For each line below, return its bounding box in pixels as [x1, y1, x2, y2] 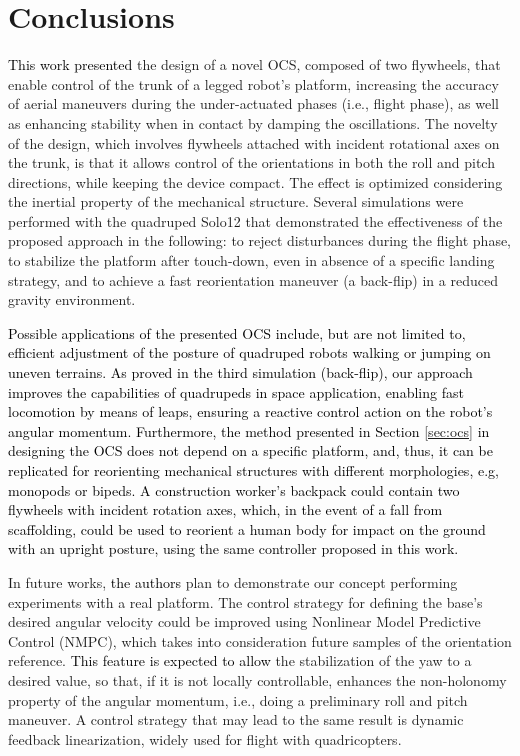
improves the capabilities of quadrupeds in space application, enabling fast [8, 381, 464, 402]
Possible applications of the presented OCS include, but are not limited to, [8, 322, 466, 343]
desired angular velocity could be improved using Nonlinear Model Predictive [8, 611, 481, 632]
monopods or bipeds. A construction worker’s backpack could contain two [8, 479, 460, 500]
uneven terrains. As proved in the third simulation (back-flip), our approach [8, 362, 473, 383]
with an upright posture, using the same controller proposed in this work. [8, 538, 459, 559]
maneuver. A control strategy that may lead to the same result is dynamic [8, 709, 464, 730]
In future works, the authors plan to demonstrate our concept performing [8, 571, 458, 592]
